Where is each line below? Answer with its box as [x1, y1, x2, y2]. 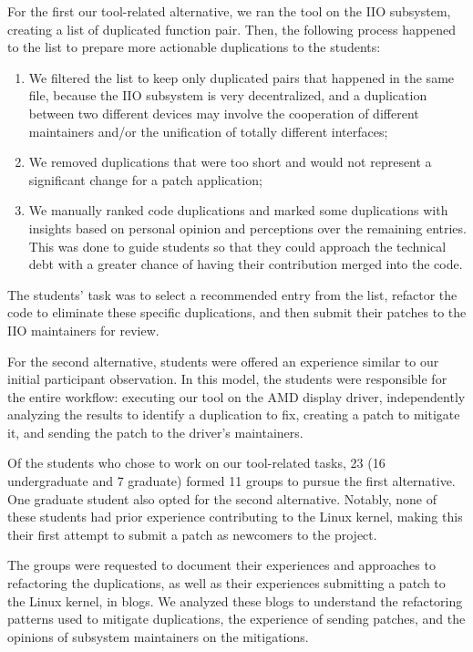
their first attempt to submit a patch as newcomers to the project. [7, 524, 377, 543]
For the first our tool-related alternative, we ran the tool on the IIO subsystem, [7, 2, 451, 20]
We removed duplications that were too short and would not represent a [28, 152, 432, 171]
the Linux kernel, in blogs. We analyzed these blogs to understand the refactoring [7, 591, 463, 610]
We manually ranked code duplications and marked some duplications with [28, 201, 448, 220]
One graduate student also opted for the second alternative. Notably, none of [7, 489, 437, 508]
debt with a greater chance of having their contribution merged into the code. [28, 254, 463, 274]
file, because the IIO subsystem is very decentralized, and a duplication [28, 86, 427, 105]
